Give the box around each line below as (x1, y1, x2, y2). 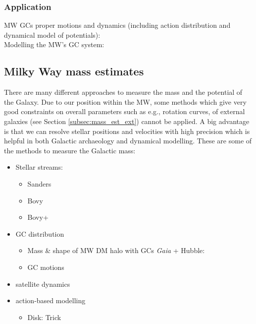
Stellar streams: (15, 162, 63, 172)
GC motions (27, 261, 64, 272)
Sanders (27, 178, 51, 189)
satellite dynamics (15, 278, 70, 289)
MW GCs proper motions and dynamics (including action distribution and (4, 20, 231, 30)
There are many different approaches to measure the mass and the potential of (4, 87, 243, 97)
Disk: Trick (27, 312, 61, 322)
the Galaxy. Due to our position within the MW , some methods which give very (4, 96, 247, 107)
